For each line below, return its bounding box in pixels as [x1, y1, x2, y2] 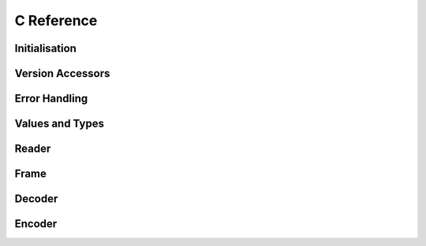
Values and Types [14, 117, 104, 130]
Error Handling [14, 92, 88, 105]
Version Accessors [14, 67, 110, 80]
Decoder [14, 193, 58, 206]
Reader [14, 142, 51, 156]
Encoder [14, 217, 58, 231]
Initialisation [14, 42, 77, 55]
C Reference [14, 12, 98, 29]
